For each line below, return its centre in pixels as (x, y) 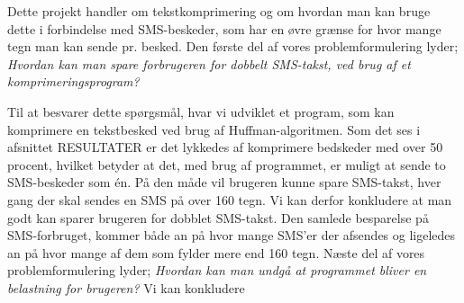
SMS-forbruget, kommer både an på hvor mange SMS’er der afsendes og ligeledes (232, 235)
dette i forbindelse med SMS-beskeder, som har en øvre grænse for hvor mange (224, 28)
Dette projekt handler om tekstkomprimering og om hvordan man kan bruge (219, 11)
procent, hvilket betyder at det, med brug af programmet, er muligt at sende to (227, 164)
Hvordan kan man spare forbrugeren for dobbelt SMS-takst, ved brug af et (209, 63)
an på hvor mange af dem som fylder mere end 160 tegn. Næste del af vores (216, 252)
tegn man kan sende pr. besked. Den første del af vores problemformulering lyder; (233, 46)
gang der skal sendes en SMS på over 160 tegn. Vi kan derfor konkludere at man (230, 199)
